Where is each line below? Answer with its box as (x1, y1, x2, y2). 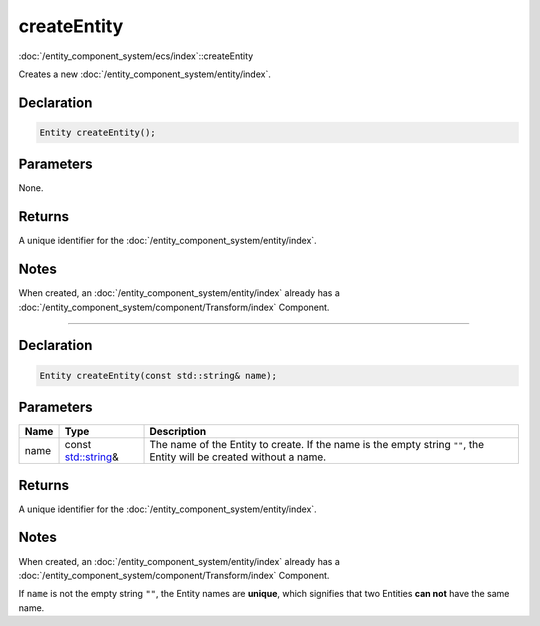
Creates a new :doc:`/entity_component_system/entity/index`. (18, 68, 272, 80)
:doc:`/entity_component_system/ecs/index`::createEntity (18, 50, 254, 62)
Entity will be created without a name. (149, 450, 327, 464)
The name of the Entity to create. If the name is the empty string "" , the (149, 438, 485, 452)
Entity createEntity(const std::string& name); (39, 370, 277, 381)
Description (149, 425, 207, 439)
